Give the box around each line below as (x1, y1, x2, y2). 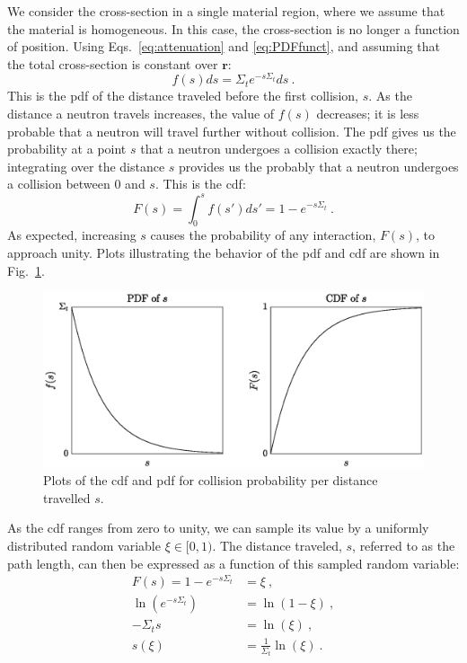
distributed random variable (7, 535, 161, 554)
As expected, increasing (7, 225, 137, 244)
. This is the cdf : (154, 174, 246, 193)
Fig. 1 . (7, 261, 45, 279)
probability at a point (7, 139, 127, 158)
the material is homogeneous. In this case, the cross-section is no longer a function (7, 19, 460, 38)
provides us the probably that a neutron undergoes (179, 156, 459, 175)
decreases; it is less (316, 104, 419, 123)
